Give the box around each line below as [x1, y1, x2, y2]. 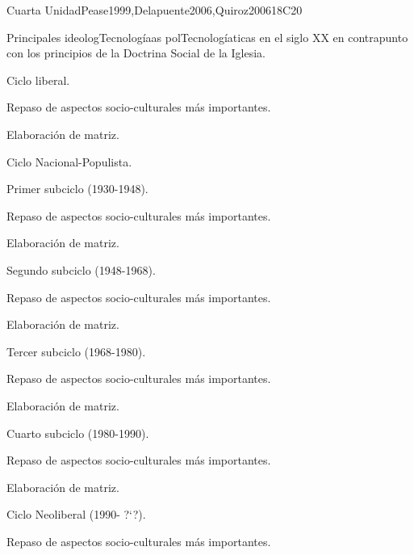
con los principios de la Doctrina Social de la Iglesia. [6, 44, 266, 61]
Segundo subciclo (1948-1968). [6, 261, 156, 278]
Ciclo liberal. [6, 71, 70, 88]
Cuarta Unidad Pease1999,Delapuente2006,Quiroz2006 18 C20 [6, 2, 303, 18]
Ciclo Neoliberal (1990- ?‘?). [6, 506, 146, 523]
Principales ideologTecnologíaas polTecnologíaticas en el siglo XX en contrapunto [6, 28, 408, 45]
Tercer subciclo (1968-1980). [6, 343, 146, 359]
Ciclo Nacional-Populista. [6, 153, 132, 170]
